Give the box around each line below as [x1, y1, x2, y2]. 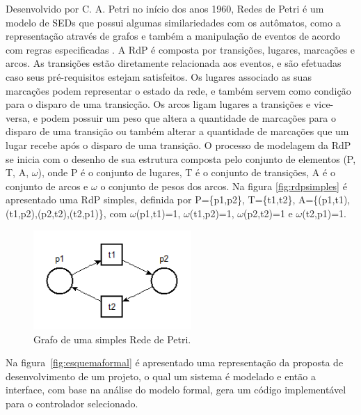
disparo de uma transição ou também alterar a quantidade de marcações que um [6, 124, 349, 139]
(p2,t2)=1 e [243, 205, 293, 220]
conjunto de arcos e [6, 178, 88, 193]
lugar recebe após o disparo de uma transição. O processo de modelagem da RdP [6, 137, 351, 152]
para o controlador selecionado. [6, 396, 138, 410]
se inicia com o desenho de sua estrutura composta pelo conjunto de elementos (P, [6, 151, 356, 166]
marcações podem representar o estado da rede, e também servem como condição [6, 83, 351, 97]
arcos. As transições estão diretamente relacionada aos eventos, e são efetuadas [6, 56, 342, 70]
